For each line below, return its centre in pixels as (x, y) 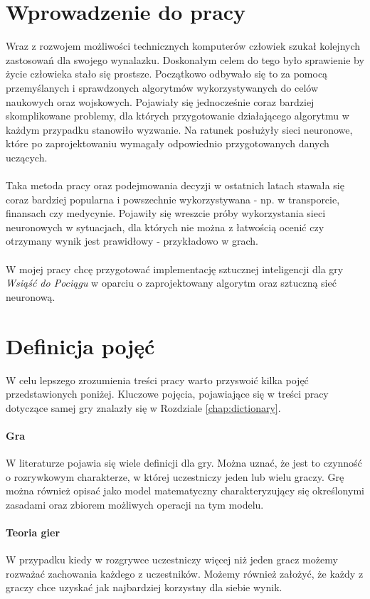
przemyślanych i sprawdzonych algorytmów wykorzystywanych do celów (162, 87)
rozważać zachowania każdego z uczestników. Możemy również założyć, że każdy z (185, 573)
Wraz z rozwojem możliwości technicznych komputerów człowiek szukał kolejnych (183, 46)
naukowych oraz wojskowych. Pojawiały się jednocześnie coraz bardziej (160, 101)
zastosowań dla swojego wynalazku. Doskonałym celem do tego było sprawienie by (185, 59)
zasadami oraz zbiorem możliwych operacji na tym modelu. (135, 504)
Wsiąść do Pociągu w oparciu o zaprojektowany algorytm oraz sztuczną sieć (171, 283)
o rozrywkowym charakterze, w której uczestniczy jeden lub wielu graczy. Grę (175, 476)
